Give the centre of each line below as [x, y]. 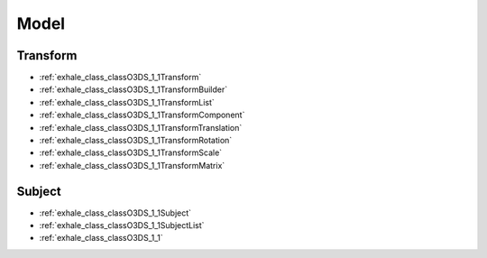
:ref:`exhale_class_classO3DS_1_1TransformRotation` [136, 141]
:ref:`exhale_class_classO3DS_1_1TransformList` [127, 102]
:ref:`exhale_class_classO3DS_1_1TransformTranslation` [141, 127]
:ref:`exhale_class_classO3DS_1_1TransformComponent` [142, 115]
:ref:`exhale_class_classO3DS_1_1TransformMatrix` [132, 165]
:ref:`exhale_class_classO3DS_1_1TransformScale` [131, 152]
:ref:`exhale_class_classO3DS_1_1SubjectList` [122, 226]
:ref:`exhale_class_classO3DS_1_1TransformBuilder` [133, 89]
